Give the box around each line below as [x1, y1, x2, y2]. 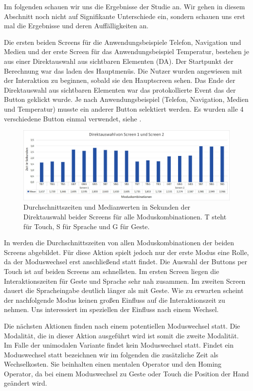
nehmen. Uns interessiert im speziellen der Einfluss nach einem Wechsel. [4, 304, 219, 314]
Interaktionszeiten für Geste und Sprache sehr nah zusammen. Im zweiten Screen [4, 275, 246, 286]
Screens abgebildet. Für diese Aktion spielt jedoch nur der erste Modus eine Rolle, [4, 247, 249, 257]
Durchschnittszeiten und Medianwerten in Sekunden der [23, 202, 191, 212]
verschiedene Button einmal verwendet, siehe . [4, 113, 142, 123]
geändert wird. [4, 378, 47, 388]
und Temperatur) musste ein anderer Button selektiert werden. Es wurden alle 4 [4, 103, 244, 114]
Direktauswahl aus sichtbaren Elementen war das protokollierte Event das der [4, 84, 236, 95]
